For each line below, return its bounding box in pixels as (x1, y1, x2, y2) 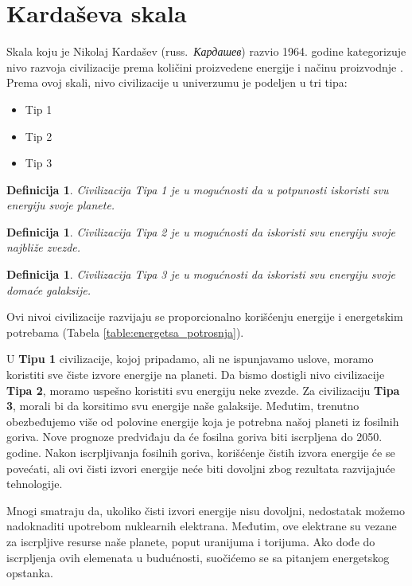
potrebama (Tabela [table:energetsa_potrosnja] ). (6, 323, 244, 340)
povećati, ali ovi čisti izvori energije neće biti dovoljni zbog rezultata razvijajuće (6, 459, 395, 476)
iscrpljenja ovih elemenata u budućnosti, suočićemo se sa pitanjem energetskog (6, 549, 390, 565)
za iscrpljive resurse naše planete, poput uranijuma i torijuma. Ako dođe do (6, 533, 375, 549)
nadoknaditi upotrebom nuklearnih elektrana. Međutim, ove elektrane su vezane (6, 518, 397, 534)
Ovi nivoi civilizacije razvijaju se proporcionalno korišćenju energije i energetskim (6, 308, 403, 325)
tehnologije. (6, 475, 63, 492)
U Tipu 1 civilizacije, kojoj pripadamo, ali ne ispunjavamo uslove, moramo (6, 350, 374, 367)
